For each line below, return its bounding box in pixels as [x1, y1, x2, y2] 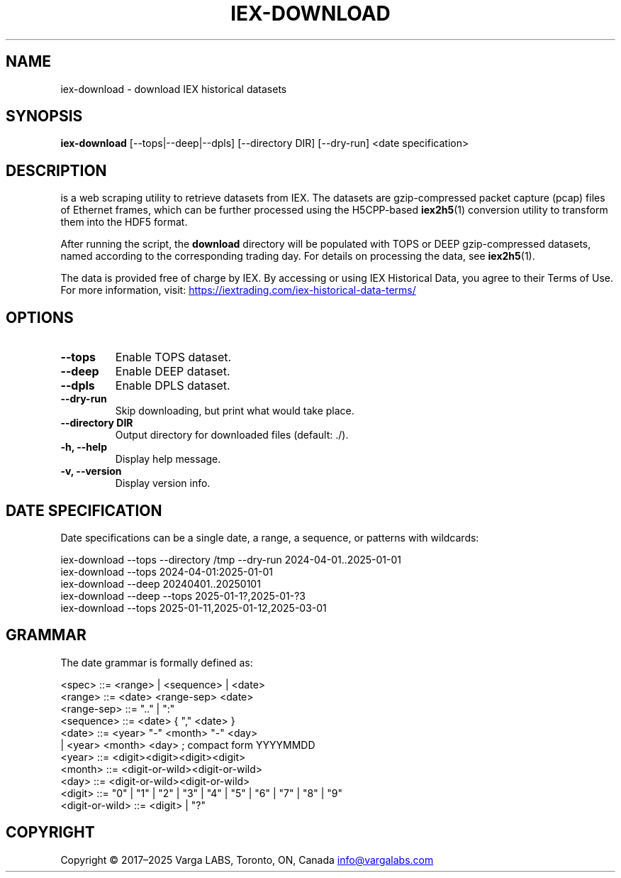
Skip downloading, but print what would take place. [115, 405, 354, 417]
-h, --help [60, 441, 107, 454]
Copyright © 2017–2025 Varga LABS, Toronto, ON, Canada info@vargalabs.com [60, 853, 434, 866]
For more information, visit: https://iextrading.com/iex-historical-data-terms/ [60, 284, 416, 297]
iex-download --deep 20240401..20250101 [60, 577, 261, 590]
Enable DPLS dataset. [115, 378, 230, 393]
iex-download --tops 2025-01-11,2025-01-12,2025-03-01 [60, 601, 327, 614]
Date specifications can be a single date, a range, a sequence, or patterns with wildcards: [60, 531, 479, 544]
